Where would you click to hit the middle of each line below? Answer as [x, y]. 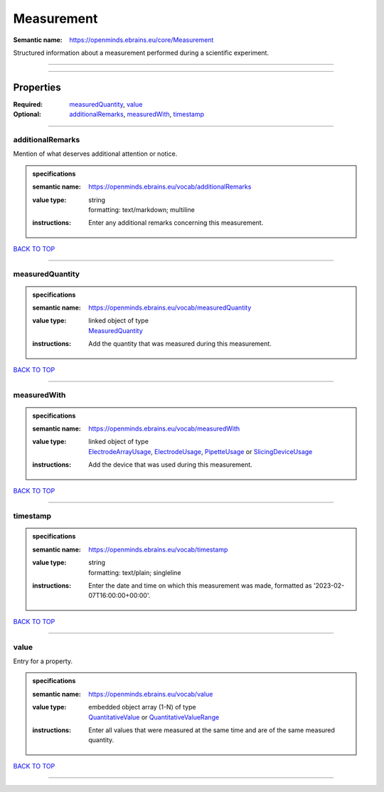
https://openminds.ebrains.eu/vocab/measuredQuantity [170, 308]
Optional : [27, 115]
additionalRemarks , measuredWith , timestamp [137, 115]
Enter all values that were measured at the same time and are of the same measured [212, 730]
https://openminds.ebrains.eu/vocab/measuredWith [164, 428]
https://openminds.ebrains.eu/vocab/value [151, 694]
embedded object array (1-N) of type [142, 707]
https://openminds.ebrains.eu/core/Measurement [142, 40]
